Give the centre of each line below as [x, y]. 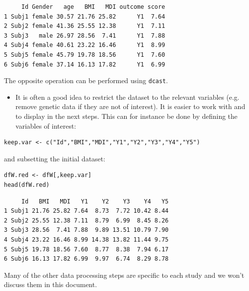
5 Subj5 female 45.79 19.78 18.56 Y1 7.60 [85, 55]
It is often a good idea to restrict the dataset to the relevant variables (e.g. [127, 97]
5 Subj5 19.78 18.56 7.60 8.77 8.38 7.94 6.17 [86, 249]
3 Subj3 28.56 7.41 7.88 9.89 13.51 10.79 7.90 [86, 230]
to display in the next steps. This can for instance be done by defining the [126, 116]
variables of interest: [46, 125]
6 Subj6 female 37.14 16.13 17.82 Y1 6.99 [85, 64]
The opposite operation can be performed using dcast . [86, 80]
